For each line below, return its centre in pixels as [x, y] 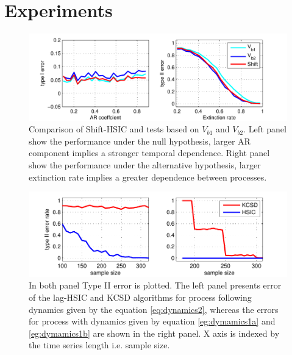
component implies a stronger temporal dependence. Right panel [149, 153]
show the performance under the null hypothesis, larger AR [140, 141]
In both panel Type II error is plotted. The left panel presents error [155, 285]
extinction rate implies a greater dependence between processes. [148, 177]
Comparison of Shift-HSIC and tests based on [114, 129]
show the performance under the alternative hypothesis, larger [145, 164]
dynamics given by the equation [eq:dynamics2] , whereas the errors [154, 309]
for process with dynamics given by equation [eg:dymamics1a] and [152, 321]
